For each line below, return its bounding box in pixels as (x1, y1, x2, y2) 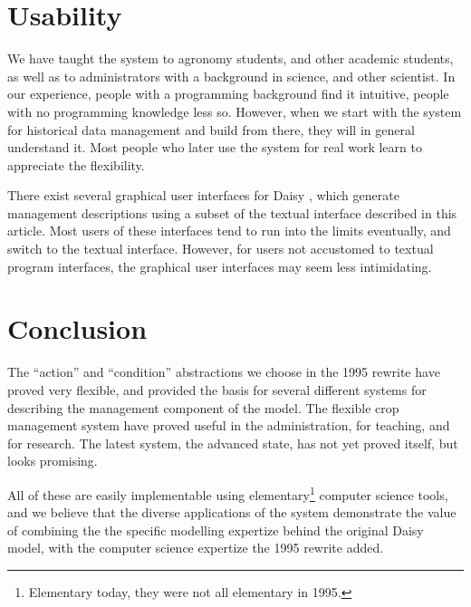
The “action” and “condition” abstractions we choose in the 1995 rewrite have (7, 362, 440, 381)
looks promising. (7, 451, 98, 470)
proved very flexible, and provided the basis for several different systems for (7, 380, 427, 399)
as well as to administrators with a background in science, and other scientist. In (7, 66, 456, 85)
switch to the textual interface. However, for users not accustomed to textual (7, 239, 434, 258)
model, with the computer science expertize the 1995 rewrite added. (7, 538, 384, 557)
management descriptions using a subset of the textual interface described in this (7, 203, 457, 222)
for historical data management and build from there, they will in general (7, 120, 415, 139)
